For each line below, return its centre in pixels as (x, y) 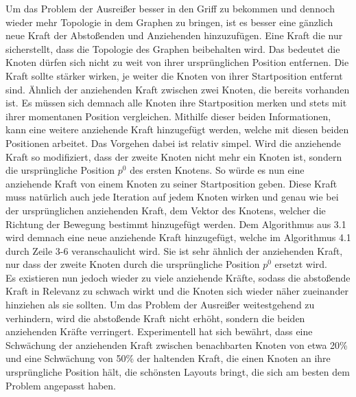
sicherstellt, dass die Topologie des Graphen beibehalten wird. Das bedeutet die (173, 48)
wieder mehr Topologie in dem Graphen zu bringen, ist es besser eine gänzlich (169, 22)
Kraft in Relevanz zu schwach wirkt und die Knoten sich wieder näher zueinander (177, 291)
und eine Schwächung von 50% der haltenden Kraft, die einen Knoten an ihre (168, 358)
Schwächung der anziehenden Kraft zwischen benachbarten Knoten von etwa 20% (177, 344)
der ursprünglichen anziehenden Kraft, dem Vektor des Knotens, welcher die (166, 210)
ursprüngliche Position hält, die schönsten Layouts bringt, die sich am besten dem (178, 372)
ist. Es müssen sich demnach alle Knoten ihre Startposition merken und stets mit (176, 103)
